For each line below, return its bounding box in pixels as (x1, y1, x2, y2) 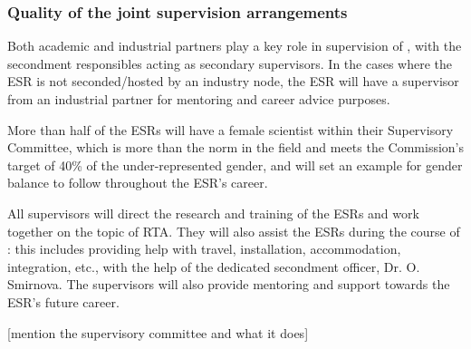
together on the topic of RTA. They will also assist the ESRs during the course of (7, 221, 460, 240)
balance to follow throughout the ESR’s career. (7, 173, 268, 192)
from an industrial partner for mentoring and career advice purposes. (7, 90, 390, 108)
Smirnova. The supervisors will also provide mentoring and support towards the (7, 275, 450, 294)
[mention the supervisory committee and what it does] (7, 323, 309, 342)
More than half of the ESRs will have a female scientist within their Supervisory (7, 120, 454, 139)
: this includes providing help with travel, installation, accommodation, (7, 239, 401, 258)
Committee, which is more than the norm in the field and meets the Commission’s (7, 138, 465, 157)
